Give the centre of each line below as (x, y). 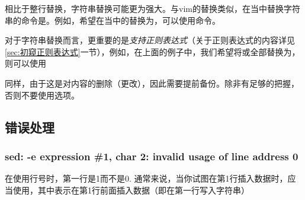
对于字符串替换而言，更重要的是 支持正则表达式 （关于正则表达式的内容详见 (150, 40)
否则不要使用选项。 (42, 95)
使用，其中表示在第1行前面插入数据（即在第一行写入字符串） (131, 190)
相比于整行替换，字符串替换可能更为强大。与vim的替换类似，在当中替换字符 (152, 8)
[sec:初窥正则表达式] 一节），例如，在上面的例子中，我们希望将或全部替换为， (152, 51)
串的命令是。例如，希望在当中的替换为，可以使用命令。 (113, 20)
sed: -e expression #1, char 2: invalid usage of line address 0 (152, 156)
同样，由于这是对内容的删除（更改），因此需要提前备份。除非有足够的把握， (152, 83)
